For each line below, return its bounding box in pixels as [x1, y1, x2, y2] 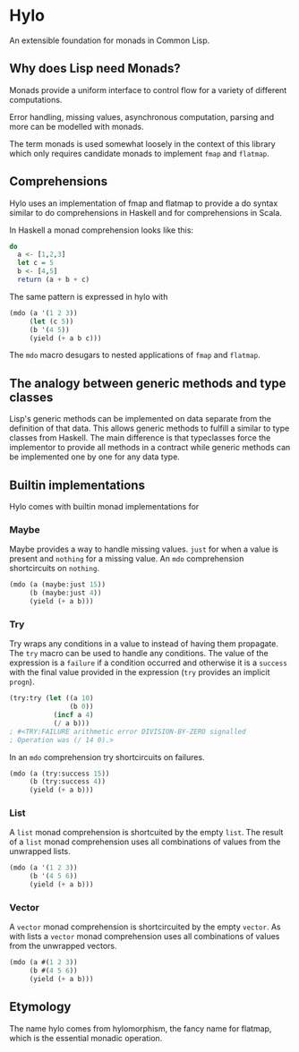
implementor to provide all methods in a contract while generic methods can [9, 442, 291, 453]
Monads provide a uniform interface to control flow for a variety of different [9, 84, 287, 95]
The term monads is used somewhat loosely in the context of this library [9, 138, 276, 149]
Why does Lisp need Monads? [9, 61, 181, 76]
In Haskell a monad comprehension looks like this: [9, 225, 194, 235]
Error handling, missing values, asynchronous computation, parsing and [9, 111, 275, 122]
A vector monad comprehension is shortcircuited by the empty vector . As [9, 921, 281, 932]
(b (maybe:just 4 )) [29, 588, 102, 598]
